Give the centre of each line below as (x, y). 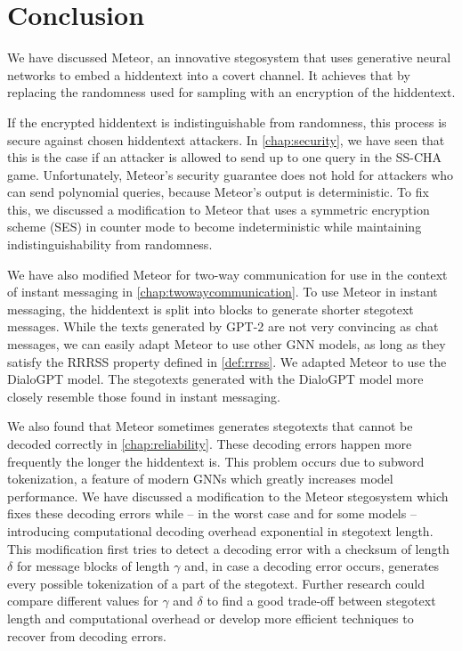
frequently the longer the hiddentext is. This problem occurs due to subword (216, 461)
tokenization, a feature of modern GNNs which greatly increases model (200, 479)
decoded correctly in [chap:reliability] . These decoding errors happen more (210, 443)
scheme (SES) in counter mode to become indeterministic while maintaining (215, 227)
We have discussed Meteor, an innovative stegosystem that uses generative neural (229, 57)
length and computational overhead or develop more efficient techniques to (211, 618)
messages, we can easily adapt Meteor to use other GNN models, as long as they (227, 344)
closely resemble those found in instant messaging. (144, 396)
